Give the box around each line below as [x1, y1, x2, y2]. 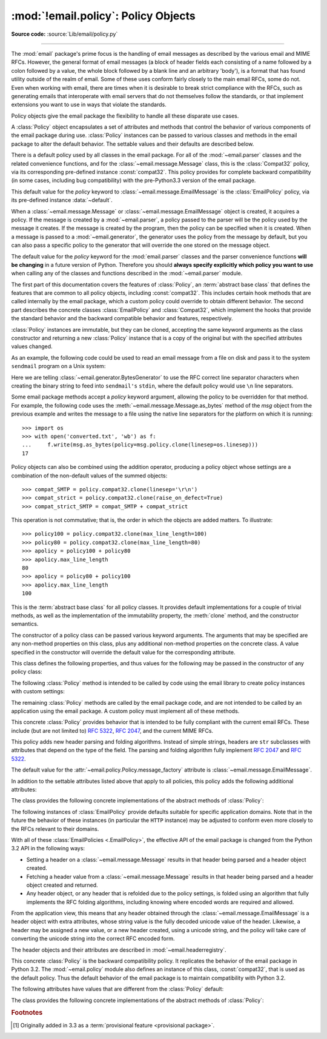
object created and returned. [26, 881, 98, 889]
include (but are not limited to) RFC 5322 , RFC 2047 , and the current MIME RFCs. [11, 727, 214, 734]
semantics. [11, 620, 39, 628]
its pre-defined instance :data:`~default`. [11, 197, 113, 204]
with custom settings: [11, 688, 65, 695]
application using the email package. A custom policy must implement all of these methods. [11, 707, 240, 715]
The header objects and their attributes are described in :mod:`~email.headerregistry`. [11, 946, 226, 953]
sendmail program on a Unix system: [11, 363, 106, 370]
